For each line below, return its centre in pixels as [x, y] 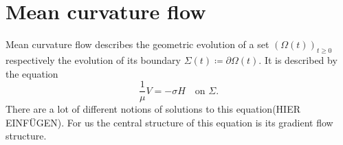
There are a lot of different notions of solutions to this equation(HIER [153, 109]
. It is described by [298, 59]
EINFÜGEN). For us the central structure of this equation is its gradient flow [169, 122]
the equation [32, 73]
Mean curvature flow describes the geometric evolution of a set [137, 44]
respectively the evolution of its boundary [93, 59]
